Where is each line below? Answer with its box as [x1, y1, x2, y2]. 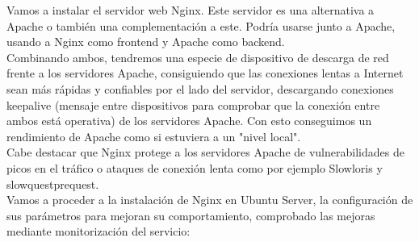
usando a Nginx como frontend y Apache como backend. [6, 33, 285, 50]
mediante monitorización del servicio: [6, 223, 191, 240]
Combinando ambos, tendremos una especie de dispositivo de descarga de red [6, 48, 389, 65]
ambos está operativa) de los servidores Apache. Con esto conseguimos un [6, 112, 372, 129]
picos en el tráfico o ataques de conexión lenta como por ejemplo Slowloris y [6, 159, 383, 176]
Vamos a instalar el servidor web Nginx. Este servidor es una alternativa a [6, 2, 375, 18]
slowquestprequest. [6, 175, 99, 192]
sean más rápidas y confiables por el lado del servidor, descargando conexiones [6, 80, 394, 97]
